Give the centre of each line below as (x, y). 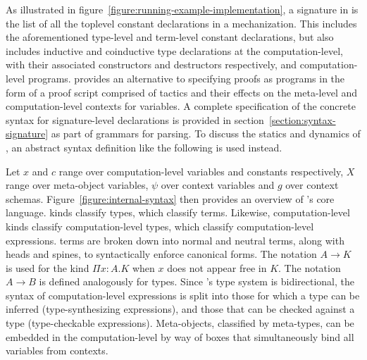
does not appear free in (217, 267)
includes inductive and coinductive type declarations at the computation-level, (174, 50)
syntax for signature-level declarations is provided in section (135, 119)
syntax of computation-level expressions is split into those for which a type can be (183, 295)
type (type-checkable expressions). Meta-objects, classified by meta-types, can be (180, 323)
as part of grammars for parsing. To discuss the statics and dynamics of (206, 134)
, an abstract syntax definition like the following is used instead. (144, 147)
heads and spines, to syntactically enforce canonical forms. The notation (161, 254)
